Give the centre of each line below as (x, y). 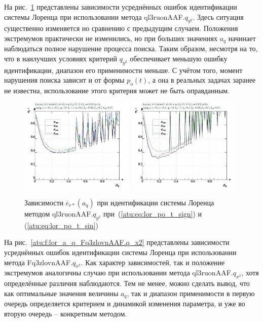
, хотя (250, 273)
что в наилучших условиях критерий (61, 59)
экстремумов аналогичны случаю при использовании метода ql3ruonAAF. (119, 273)
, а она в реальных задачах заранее (202, 80)
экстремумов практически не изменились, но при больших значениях (111, 38)
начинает (242, 38)
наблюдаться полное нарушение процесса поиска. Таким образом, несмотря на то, (131, 48)
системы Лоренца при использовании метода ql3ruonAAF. (95, 16)
